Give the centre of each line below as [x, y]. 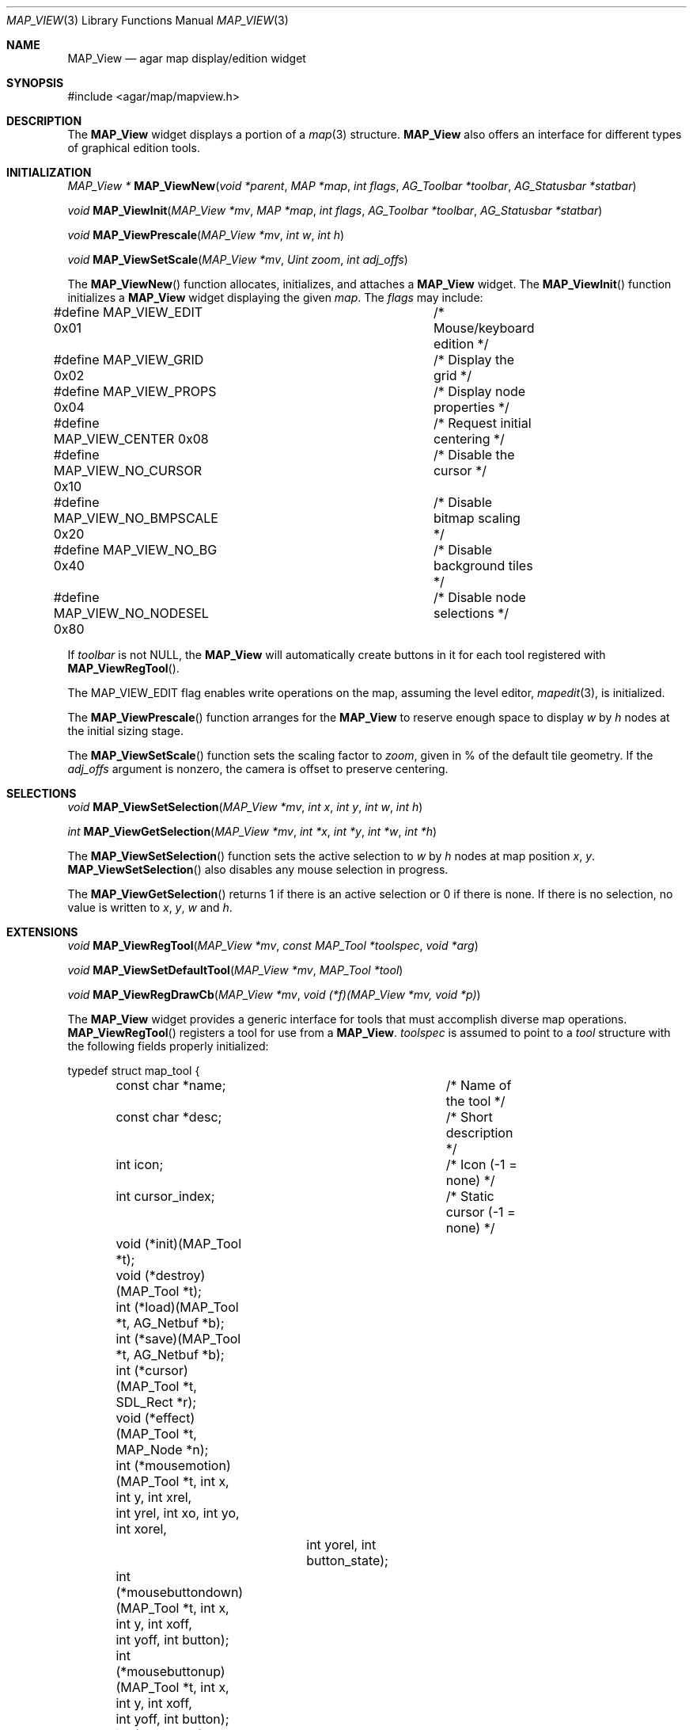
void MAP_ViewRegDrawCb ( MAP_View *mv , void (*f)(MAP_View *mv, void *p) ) [274, 995]
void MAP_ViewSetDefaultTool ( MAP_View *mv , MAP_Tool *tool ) [235, 970]
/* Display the [474, 360]
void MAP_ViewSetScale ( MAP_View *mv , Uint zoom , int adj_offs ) [238, 259]
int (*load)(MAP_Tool [177, 1307]
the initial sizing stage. [125, 731]
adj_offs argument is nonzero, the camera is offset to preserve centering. [258, 769]
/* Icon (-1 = [481, 1164]
